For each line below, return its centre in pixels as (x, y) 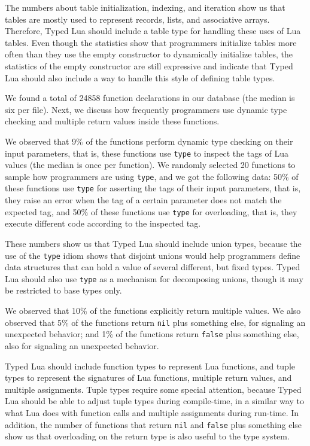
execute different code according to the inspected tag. (103, 223)
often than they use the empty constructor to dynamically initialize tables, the (149, 54)
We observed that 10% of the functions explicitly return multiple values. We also (153, 311)
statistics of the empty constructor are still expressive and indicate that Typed (149, 65)
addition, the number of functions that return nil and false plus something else (154, 424)
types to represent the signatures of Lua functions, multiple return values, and (148, 378)
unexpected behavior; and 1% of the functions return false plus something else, (152, 334)
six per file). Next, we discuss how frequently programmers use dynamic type (146, 109)
